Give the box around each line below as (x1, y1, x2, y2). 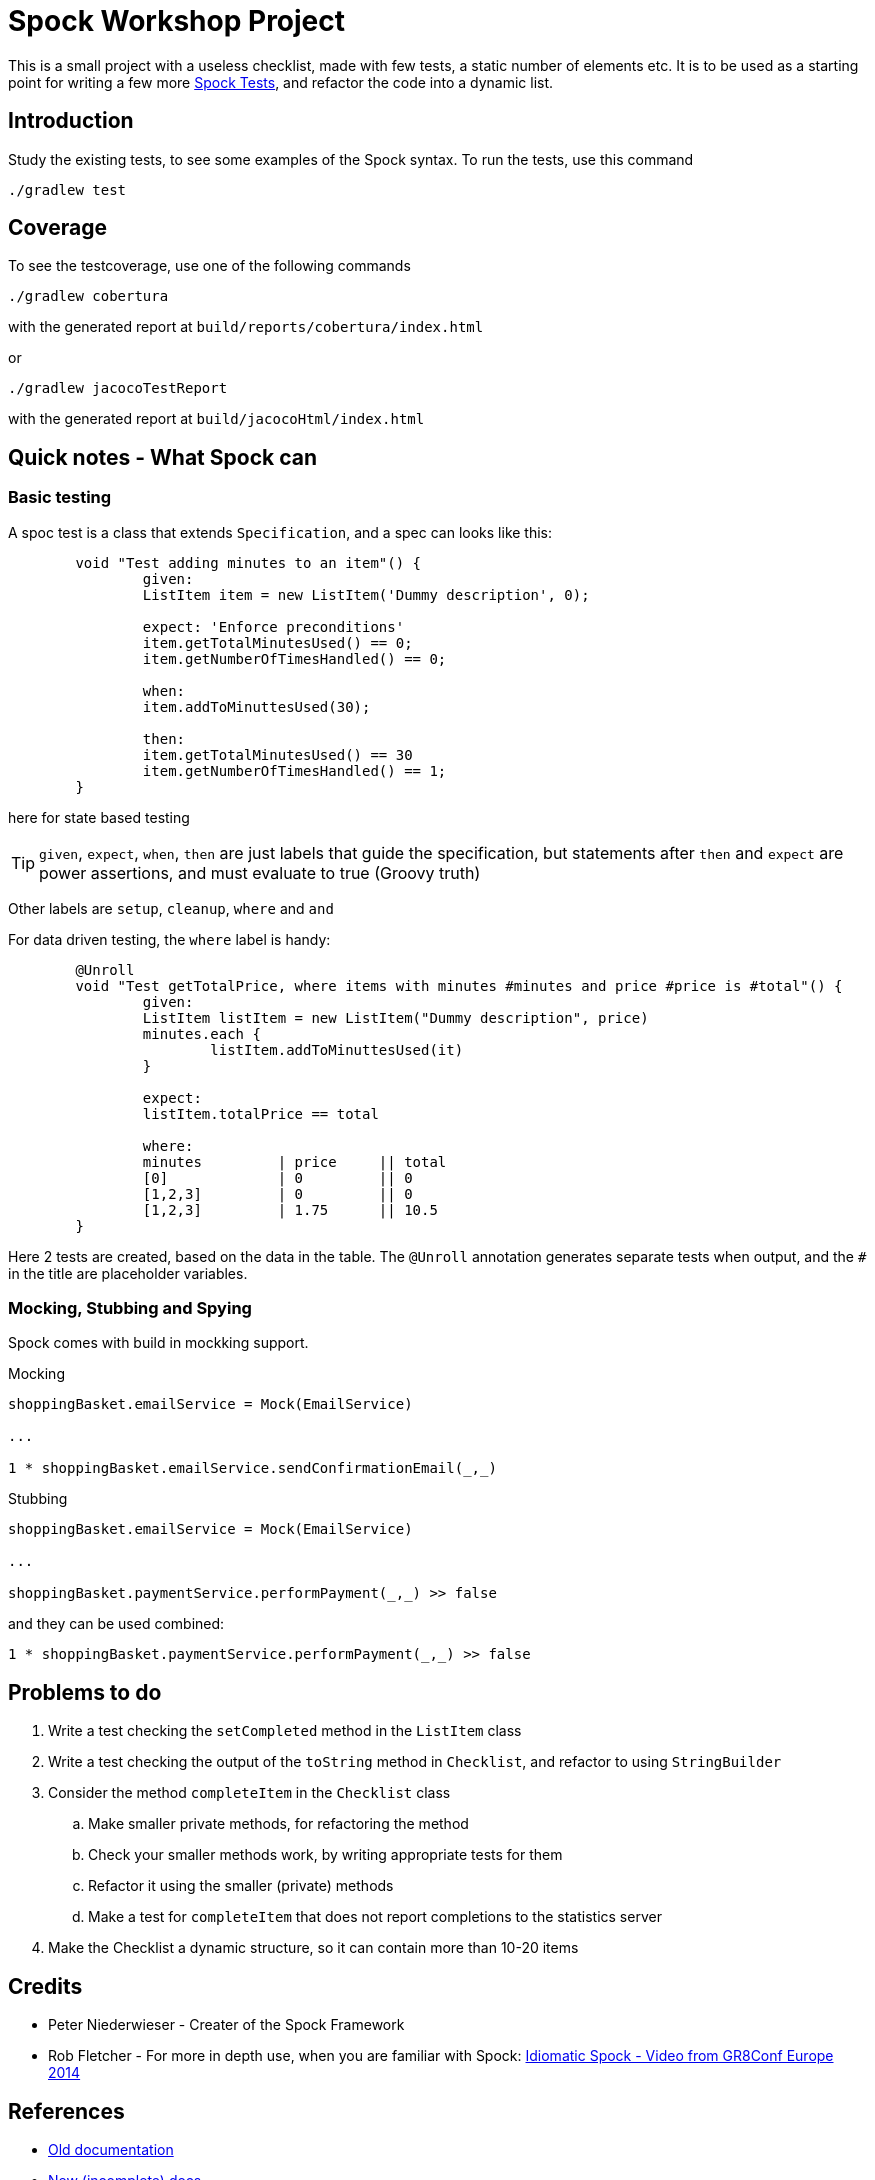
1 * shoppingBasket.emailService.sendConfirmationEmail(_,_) (8, 1460, 497, 1477)
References (8, 2098, 125, 2124)
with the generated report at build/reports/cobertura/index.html (8, 318, 484, 336)
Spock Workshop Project (8, 4, 346, 38)
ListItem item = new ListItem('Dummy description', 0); (142, 586, 590, 603)
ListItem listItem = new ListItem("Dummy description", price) (142, 1009, 649, 1026)
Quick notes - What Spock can (8, 444, 317, 470)
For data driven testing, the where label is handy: (8, 930, 331, 948)
